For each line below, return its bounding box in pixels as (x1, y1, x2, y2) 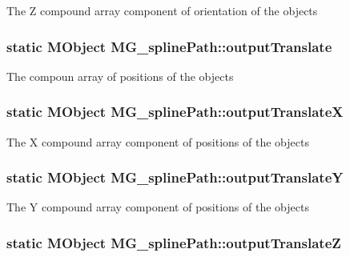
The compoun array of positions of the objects (6, 67, 234, 84)
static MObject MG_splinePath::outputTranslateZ (6, 232, 341, 252)
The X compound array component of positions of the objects (6, 133, 309, 150)
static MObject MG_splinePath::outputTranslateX (6, 102, 344, 122)
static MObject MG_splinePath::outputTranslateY (6, 167, 344, 187)
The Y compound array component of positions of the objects (6, 199, 309, 215)
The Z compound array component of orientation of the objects (6, 2, 318, 18)
